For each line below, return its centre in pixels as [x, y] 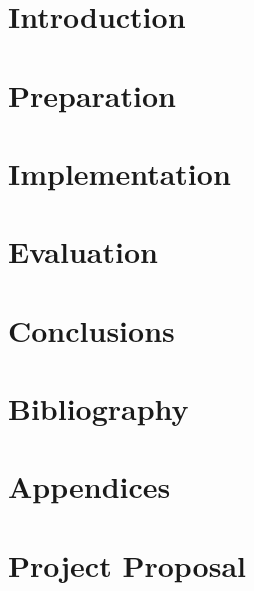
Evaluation [83, 251]
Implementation [119, 172]
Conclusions [91, 329]
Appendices [89, 486]
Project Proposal [127, 564]
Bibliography [98, 408]
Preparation [92, 94]
